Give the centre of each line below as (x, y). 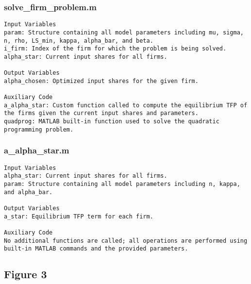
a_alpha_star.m (37, 150)
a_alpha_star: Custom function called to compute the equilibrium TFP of (126, 105)
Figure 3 (25, 274)
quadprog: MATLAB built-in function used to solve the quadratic (112, 122)
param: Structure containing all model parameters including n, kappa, (122, 184)
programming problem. (39, 129)
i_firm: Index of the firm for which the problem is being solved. (115, 49)
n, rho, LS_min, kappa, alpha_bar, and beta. (79, 41)
